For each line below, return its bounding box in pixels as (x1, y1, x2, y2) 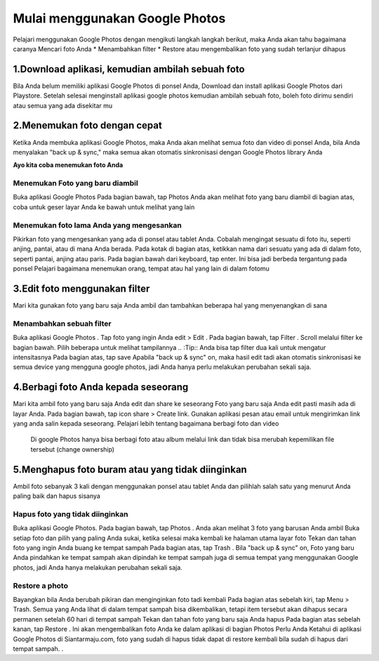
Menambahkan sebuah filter (13, 318, 112, 328)
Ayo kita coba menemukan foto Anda (13, 161, 124, 169)
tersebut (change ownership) (30, 445, 115, 453)
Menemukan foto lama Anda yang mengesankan (13, 220, 182, 230)
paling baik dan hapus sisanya (13, 492, 101, 500)
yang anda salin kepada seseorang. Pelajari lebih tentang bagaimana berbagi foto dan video (13, 419, 279, 428)
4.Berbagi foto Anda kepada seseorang (13, 381, 189, 393)
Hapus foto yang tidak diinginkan (13, 509, 128, 519)
